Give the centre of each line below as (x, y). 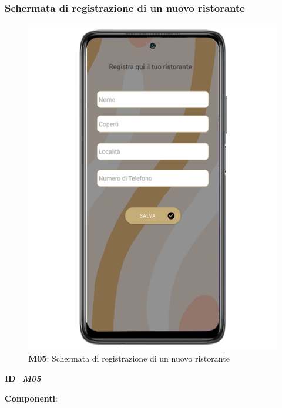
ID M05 (23, 378)
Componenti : (31, 398)
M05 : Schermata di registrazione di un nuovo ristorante (129, 358)
